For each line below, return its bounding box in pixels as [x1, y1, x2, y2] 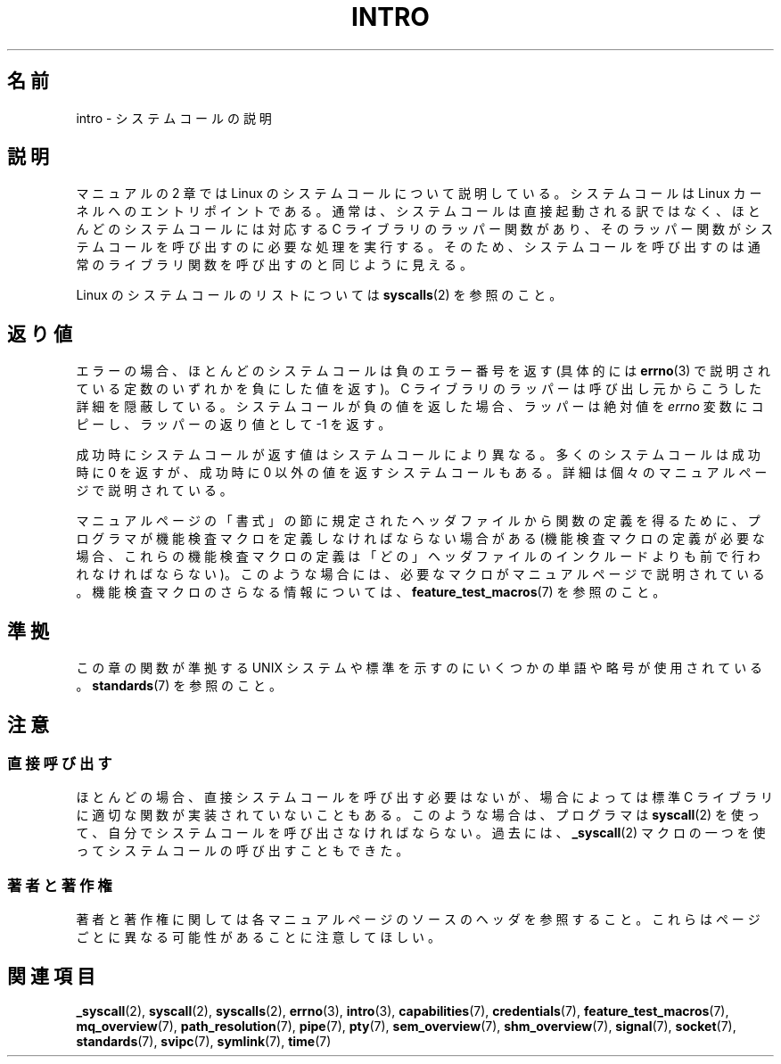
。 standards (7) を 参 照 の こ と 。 [76, 678, 282, 694]
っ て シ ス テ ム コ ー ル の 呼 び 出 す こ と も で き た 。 [76, 843, 409, 859]
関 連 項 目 [7, 964, 95, 987]
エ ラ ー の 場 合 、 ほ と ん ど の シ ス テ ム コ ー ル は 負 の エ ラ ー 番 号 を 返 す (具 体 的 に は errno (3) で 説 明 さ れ [76, 363, 771, 379]
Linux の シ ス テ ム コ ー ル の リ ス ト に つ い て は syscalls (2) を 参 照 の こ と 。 [76, 287, 563, 303]
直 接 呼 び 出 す [7, 754, 112, 772]
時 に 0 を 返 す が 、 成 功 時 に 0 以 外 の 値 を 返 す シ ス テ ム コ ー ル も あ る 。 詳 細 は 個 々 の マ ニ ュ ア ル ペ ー [76, 465, 768, 481]
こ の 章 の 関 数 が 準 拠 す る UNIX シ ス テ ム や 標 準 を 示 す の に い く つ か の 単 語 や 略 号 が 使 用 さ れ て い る [76, 660, 763, 676]
